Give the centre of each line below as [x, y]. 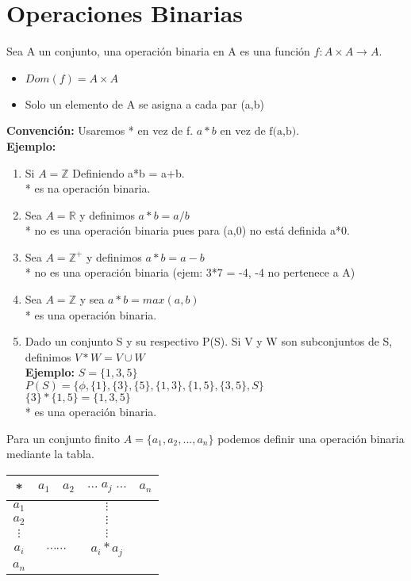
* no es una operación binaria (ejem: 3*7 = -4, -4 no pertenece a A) [190, 272]
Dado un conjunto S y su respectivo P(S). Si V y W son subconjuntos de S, [209, 341]
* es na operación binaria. [88, 188]
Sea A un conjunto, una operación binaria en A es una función [158, 51]
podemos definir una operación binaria [311, 438]
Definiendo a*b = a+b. [129, 172]
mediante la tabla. [50, 454]
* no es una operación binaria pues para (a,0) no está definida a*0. [187, 230]
